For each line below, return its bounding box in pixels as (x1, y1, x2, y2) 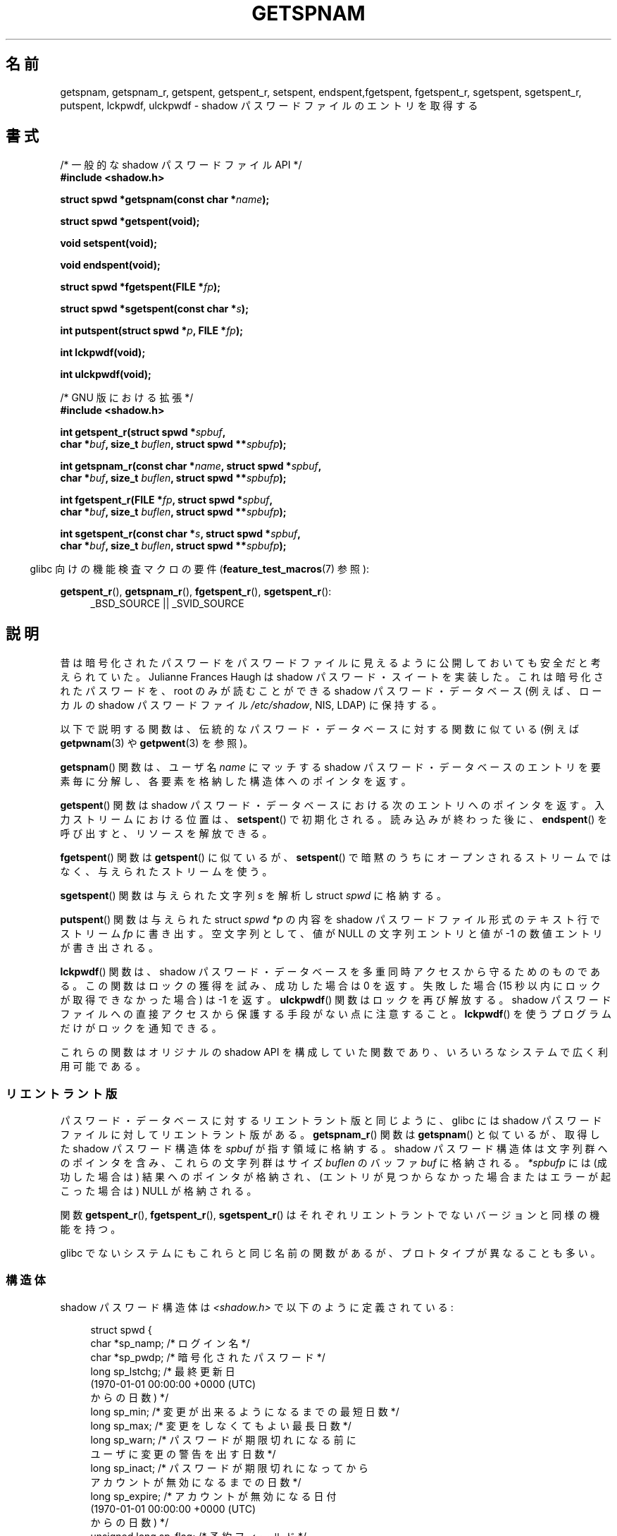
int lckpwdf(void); (60, 346, 146, 359)
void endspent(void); (60, 259, 161, 272)
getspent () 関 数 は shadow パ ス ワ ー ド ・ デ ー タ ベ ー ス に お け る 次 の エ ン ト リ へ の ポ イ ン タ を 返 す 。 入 (60, 799, 605, 812)
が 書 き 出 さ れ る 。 (60, 941, 158, 954)
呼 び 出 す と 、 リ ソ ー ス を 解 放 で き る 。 (60, 827, 273, 840)
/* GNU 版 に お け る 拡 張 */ (60, 391, 194, 404)
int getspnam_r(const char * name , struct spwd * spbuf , (60, 460, 322, 473)
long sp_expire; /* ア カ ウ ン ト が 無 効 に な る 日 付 (90, 1489, 337, 1502)
